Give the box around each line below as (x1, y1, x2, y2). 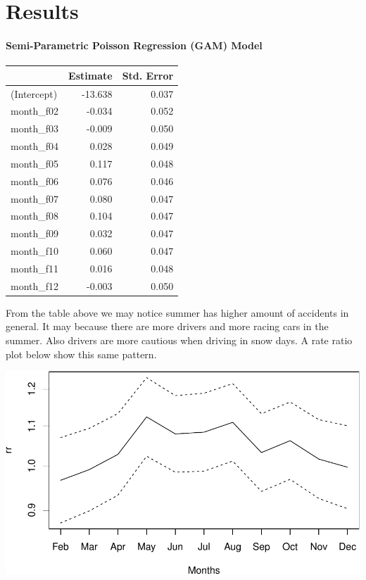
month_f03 (11, 121, 59, 136)
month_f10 (11, 244, 59, 258)
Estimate (68, 68, 113, 82)
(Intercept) (11, 86, 58, 101)
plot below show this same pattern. (6, 346, 157, 361)
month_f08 (11, 208, 59, 223)
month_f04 (11, 139, 59, 153)
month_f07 (11, 191, 59, 206)
